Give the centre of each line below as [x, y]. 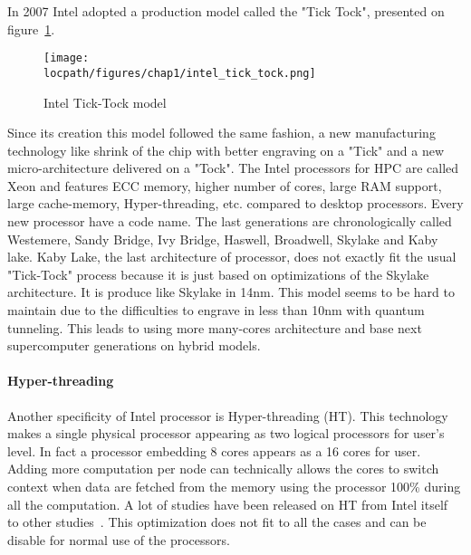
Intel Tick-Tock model [105, 102]
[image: [67, 58]
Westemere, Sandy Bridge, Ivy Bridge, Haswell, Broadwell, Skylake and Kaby [223, 239]
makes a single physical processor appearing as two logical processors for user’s [226, 433]
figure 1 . [31, 29]
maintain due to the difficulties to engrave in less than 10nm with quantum [216, 310]
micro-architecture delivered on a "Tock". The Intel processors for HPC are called [233, 168]
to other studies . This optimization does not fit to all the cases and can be [217, 522]
